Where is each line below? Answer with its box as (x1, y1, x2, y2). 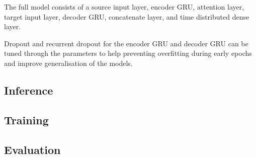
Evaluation (4, 141, 61, 157)
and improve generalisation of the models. (4, 57, 133, 68)
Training (4, 112, 49, 127)
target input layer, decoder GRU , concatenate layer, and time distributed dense (4, 11, 249, 22)
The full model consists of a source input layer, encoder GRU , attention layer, (4, 2, 244, 12)
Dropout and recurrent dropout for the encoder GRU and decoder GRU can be (4, 38, 248, 48)
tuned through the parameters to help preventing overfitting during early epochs (4, 48, 252, 58)
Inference (4, 82, 53, 98)
